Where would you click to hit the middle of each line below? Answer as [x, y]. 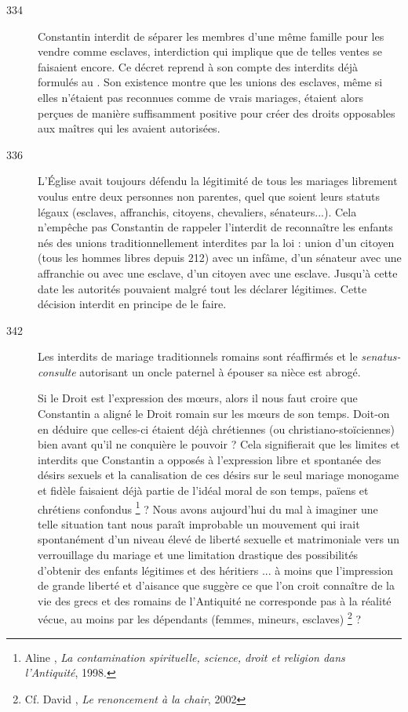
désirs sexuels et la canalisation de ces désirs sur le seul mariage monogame [219, 475]
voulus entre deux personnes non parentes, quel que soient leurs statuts [209, 196]
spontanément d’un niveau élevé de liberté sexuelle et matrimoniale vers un [219, 539]
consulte [57, 371]
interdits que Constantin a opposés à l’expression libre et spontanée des [209, 459]
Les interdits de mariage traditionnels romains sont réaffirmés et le [198, 356]
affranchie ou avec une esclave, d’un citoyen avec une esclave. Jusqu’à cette [218, 272]
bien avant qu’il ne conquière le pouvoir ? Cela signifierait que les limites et [219, 444]
